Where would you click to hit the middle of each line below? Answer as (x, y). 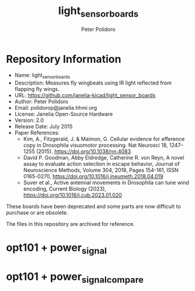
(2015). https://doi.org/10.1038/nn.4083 (83, 151)
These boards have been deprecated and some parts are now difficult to (94, 207)
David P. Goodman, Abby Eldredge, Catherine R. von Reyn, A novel (104, 158)
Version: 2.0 (29, 120)
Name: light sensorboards (42, 76)
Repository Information (64, 59)
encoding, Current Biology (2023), (65, 189)
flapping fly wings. (37, 89)
